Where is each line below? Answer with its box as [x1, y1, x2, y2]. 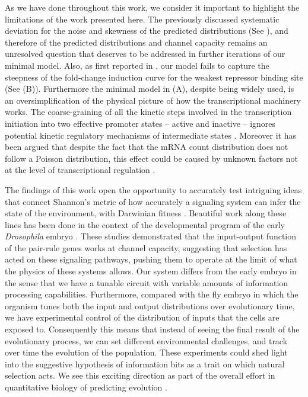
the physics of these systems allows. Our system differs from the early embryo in [5, 265, 297, 277]
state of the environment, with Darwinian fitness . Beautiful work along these [5, 207, 287, 219]
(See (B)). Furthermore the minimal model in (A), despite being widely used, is [5, 82, 294, 95]
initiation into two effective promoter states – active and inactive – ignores [5, 117, 276, 129]
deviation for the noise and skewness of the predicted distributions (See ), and [5, 24, 288, 37]
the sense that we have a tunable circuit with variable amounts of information [5, 276, 288, 289]
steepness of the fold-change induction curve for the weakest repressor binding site [5, 71, 303, 83]
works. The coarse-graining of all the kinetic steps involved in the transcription [5, 105, 292, 118]
